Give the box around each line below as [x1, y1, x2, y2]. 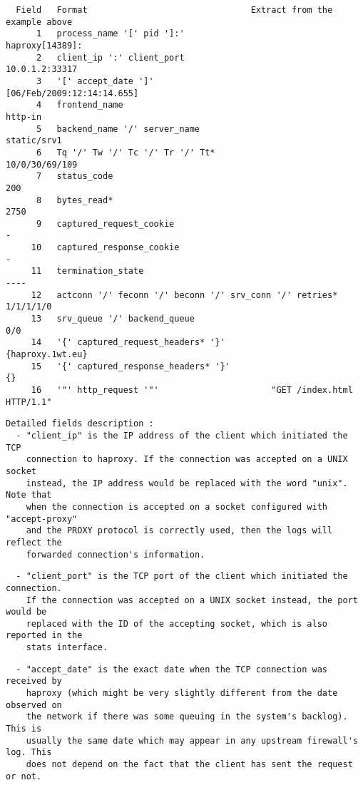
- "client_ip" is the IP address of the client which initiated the [16, 430, 348, 441]
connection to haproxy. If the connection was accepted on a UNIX [26, 454, 348, 465]
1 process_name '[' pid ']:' [36, 29, 185, 39]
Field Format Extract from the [16, 5, 333, 15]
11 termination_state [31, 266, 144, 277]
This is [6, 724, 42, 734]
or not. [6, 771, 42, 781]
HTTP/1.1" [6, 396, 52, 407]
